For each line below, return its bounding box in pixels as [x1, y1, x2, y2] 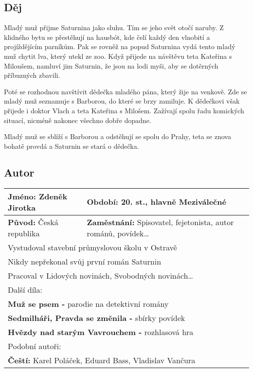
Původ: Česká [8, 216, 58, 228]
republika [8, 227, 40, 239]
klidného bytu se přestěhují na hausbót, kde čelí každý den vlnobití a [4, 32, 210, 42]
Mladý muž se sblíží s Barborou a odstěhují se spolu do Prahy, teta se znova [4, 131, 231, 142]
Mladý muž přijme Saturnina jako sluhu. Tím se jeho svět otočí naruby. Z [4, 22, 224, 33]
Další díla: [8, 283, 42, 295]
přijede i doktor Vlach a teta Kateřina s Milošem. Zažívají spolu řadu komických [4, 105, 244, 115]
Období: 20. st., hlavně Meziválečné [87, 196, 226, 208]
